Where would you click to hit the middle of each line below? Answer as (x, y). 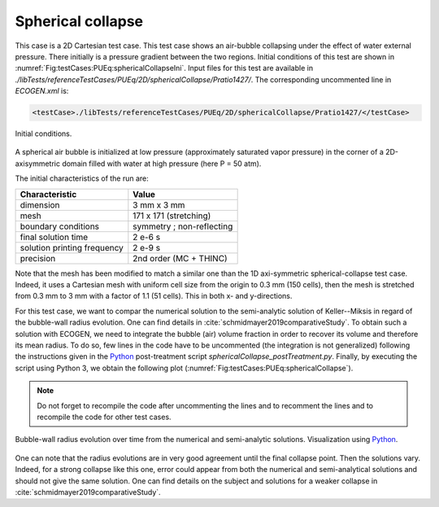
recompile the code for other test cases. (104, 417)
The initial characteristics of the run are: (82, 178)
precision (38, 258)
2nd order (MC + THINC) (180, 258)
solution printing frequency (72, 247)
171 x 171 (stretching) (172, 216)
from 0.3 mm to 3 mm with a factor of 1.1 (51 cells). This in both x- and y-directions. (154, 296)
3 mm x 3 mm (159, 205)
